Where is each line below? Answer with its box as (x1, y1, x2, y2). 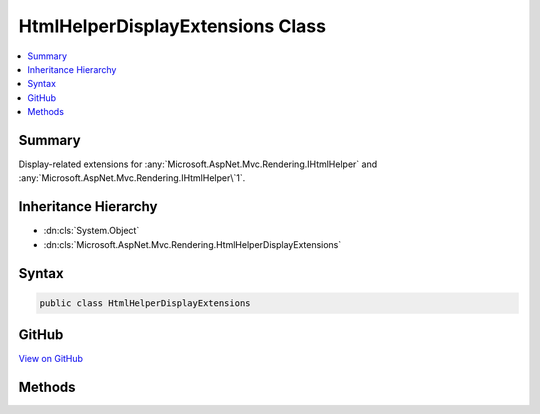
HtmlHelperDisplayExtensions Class (18, 15, 327, 37)
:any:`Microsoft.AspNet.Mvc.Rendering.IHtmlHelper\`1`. (18, 172, 246, 184)
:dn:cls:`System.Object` (43, 225, 140, 237)
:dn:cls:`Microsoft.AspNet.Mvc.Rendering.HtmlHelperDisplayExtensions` (43, 238, 342, 250)
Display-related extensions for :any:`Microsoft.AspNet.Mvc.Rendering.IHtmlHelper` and (18, 158, 378, 170)
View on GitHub (18, 353, 84, 365)
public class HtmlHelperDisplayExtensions (39, 297, 251, 309)
